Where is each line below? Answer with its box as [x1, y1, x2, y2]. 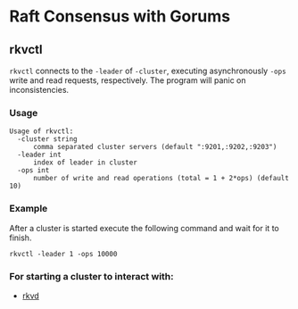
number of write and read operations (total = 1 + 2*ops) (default [32, 174, 290, 183]
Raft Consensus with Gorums [9, 6, 230, 27]
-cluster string [17, 135, 78, 144]
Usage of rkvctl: [9, 127, 74, 136]
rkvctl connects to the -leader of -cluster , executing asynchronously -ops [9, 65, 287, 76]
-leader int [17, 150, 62, 160]
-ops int [17, 166, 50, 175]
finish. [9, 232, 32, 243]
